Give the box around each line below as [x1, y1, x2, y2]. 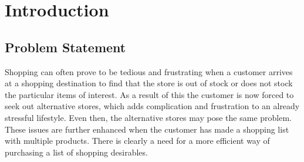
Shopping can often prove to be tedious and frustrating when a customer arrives [5, 65, 293, 77]
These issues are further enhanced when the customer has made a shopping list [5, 123, 289, 135]
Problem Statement [5, 38, 126, 56]
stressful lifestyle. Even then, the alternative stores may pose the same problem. [5, 111, 292, 123]
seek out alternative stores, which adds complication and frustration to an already [5, 100, 300, 112]
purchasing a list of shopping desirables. [5, 146, 148, 158]
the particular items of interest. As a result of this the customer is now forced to [5, 88, 294, 100]
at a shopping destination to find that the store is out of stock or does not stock [5, 77, 293, 89]
